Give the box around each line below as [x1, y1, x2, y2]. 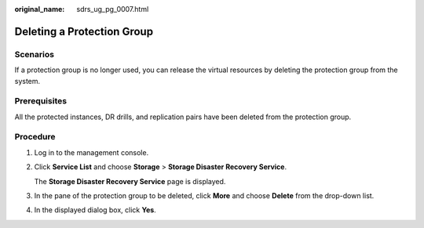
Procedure [14, 132, 56, 143]
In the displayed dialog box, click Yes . [34, 205, 156, 215]
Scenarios [14, 49, 55, 60]
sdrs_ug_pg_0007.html [76, 5, 149, 13]
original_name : [14, 5, 65, 13]
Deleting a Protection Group [14, 24, 153, 38]
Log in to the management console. [34, 147, 149, 157]
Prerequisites [14, 96, 67, 107]
